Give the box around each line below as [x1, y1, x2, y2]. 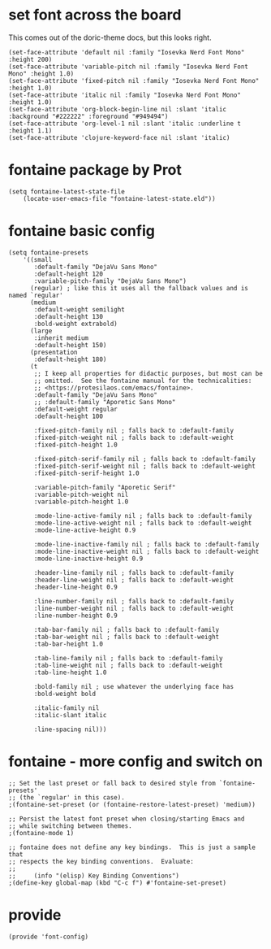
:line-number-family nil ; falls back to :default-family [33, 597, 234, 605]
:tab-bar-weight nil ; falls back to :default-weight [33, 633, 220, 641]
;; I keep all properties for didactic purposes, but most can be [33, 369, 264, 377]
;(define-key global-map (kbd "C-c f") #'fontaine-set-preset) [8, 878, 227, 887]
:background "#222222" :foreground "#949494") [8, 112, 169, 120]
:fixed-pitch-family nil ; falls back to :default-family [33, 426, 234, 434]
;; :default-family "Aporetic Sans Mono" [33, 398, 176, 406]
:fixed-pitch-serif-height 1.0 [33, 469, 140, 477]
